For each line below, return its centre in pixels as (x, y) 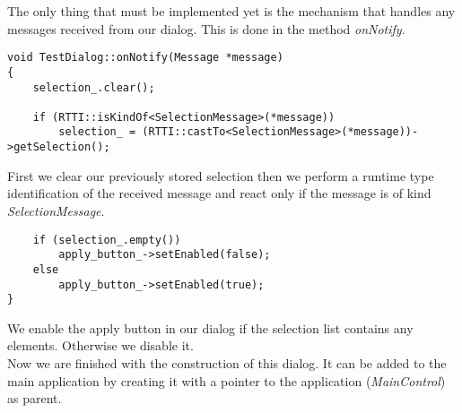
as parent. (35, 398)
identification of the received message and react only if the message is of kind (219, 193)
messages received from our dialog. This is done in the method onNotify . (206, 28)
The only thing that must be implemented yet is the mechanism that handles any (231, 11)
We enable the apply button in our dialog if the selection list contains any (210, 327)
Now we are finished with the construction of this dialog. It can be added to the (227, 363)
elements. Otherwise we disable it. (100, 345)
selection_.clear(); (94, 87)
